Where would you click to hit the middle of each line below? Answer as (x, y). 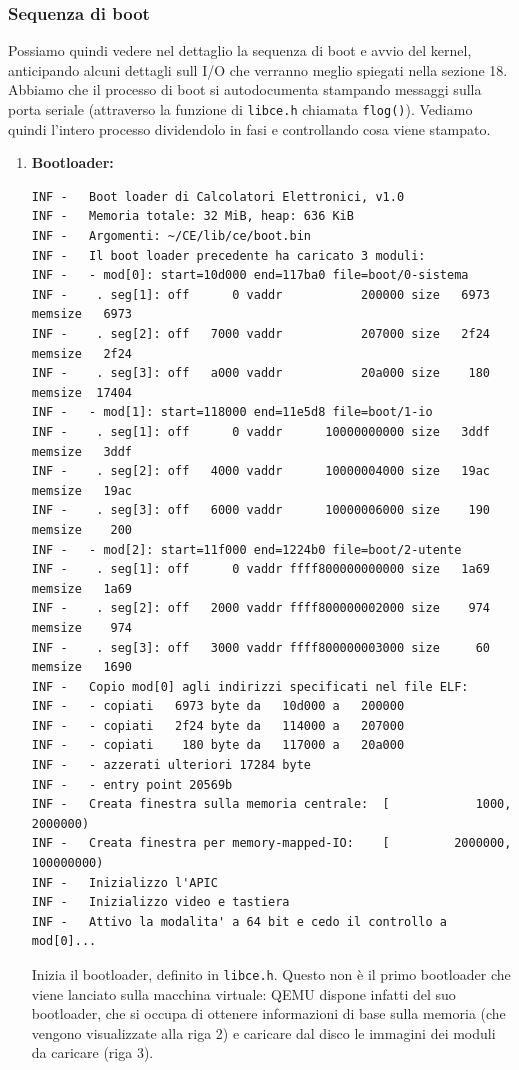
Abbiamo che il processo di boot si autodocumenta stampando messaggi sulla (245, 89)
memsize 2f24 (82, 353)
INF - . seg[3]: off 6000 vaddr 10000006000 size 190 (260, 510)
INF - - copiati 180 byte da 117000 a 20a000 (218, 745)
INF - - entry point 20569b (132, 784)
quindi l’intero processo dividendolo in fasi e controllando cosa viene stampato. (249, 128)
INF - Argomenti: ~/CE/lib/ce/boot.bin (171, 236)
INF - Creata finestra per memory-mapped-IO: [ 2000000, (271, 843)
